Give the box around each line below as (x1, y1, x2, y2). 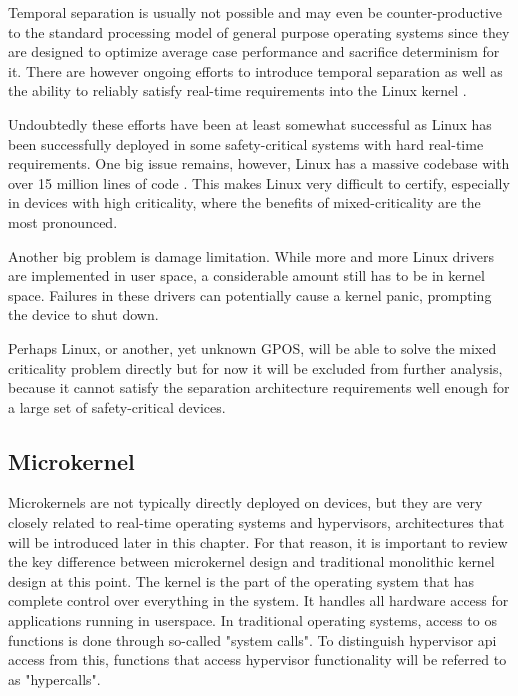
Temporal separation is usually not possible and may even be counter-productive (8, 2, 503, 22)
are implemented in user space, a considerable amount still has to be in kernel (8, 265, 485, 286)
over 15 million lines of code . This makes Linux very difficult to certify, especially (8, 172, 510, 193)
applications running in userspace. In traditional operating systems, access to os (8, 610, 497, 631)
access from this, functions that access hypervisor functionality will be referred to (8, 649, 507, 670)
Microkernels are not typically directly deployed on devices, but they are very (8, 492, 483, 513)
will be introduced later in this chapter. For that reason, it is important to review (8, 531, 508, 552)
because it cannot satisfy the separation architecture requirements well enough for (8, 377, 510, 398)
